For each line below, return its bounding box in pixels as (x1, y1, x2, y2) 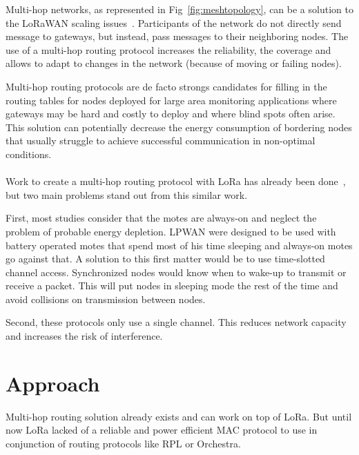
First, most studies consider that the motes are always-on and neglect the (6, 211, 317, 225)
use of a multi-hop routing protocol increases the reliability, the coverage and (6, 42, 331, 57)
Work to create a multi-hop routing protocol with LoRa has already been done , (6, 174, 346, 188)
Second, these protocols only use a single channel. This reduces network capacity (6, 315, 347, 329)
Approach (6, 369, 100, 397)
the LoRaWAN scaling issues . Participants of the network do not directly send (6, 15, 342, 30)
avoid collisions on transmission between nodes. (6, 291, 206, 306)
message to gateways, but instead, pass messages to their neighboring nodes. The (6, 29, 349, 43)
